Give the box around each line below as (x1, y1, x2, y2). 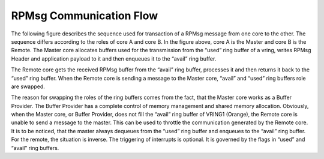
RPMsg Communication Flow (11, 9, 158, 22)
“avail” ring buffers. (11, 144, 59, 151)
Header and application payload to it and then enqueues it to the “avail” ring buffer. (11, 55, 217, 62)
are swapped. (11, 83, 45, 90)
